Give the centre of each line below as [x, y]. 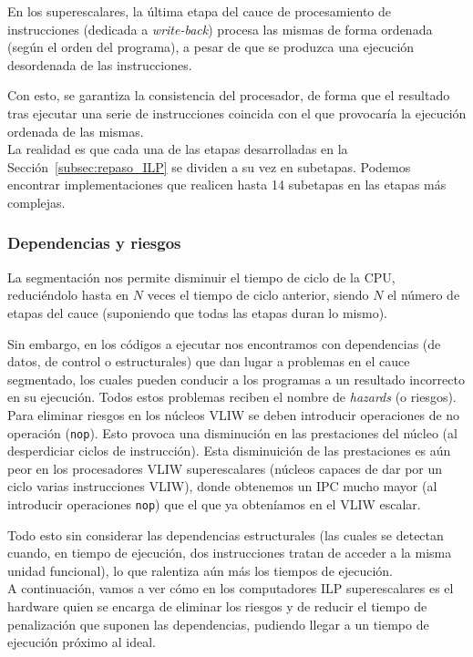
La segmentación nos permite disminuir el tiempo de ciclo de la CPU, [201, 277]
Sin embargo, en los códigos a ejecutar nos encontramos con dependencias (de [224, 343]
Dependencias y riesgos [94, 243]
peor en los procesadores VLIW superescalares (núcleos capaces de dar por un [225, 468]
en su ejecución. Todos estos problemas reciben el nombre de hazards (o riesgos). [232, 397]
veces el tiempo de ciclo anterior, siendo [258, 295]
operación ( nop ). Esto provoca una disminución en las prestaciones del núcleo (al [232, 432]
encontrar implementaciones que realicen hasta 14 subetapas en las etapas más [227, 185]
